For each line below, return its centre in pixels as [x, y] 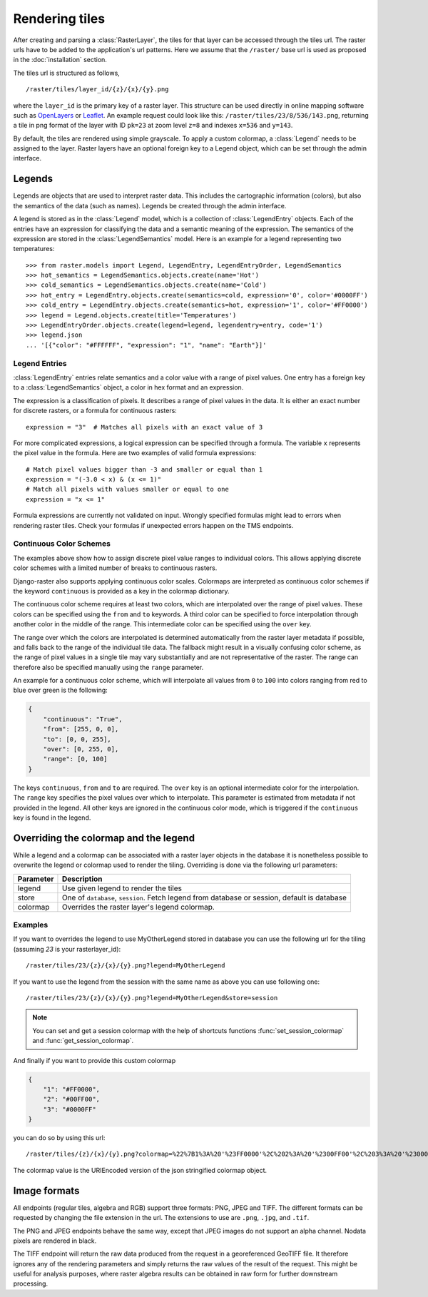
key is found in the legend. [52, 818]
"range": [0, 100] [75, 759]
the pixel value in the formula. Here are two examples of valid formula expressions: [135, 453]
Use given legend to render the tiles [122, 888]
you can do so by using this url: [59, 1138]
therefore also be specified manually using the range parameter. [108, 667]
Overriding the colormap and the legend [104, 838]
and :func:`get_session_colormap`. [83, 1041]
